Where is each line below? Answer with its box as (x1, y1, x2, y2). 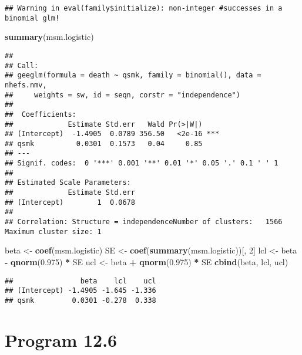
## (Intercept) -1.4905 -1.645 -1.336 (5, 286, 156, 295)
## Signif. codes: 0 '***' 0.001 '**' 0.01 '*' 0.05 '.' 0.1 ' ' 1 (5, 159, 278, 168)
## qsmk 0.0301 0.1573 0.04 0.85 (5, 139, 203, 148)
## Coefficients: (5, 110, 76, 119)
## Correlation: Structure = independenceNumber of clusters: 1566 (5, 218, 283, 226)
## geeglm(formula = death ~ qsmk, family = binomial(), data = (5, 71, 261, 80)
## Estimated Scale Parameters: (5, 178, 131, 187)
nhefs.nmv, (5, 80, 47, 89)
